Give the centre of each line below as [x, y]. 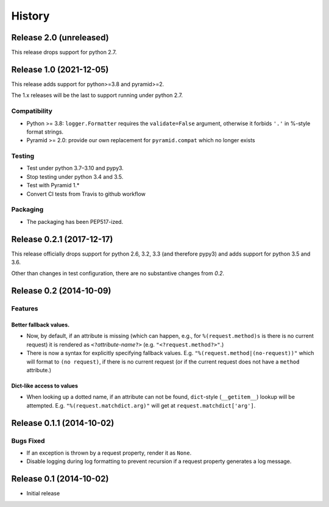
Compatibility [32, 111]
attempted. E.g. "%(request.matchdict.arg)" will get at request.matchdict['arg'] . [141, 405]
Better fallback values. [41, 325]
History [30, 16]
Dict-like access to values [45, 386]
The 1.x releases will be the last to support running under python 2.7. [97, 95]
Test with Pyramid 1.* [53, 185]
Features [25, 309]
